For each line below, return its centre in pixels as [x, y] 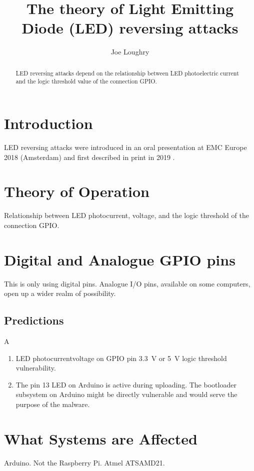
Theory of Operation [77, 191]
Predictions [34, 320]
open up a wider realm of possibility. [60, 293]
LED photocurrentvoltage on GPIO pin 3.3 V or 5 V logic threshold [121, 358]
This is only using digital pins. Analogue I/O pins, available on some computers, [127, 283]
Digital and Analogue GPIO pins [120, 259]
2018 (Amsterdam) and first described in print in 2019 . [89, 157]
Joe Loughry [130, 52]
